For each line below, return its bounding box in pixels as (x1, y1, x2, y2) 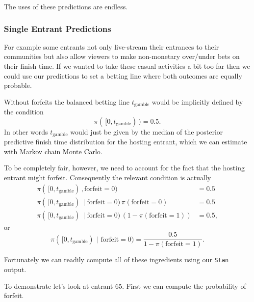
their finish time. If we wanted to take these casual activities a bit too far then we (4, 61, 250, 71)
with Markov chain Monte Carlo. (4, 146, 102, 156)
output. (4, 264, 26, 275)
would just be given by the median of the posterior (70, 126, 223, 137)
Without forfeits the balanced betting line (4, 96, 130, 107)
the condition (4, 107, 44, 117)
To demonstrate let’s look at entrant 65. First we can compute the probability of (4, 280, 246, 291)
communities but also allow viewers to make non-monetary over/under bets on (4, 51, 240, 61)
